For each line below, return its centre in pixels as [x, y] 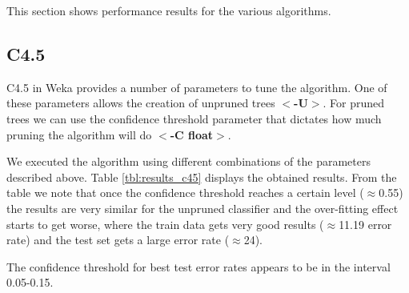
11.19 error [365, 224]
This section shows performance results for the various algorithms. [169, 10]
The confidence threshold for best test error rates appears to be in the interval [198, 266]
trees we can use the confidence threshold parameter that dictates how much [194, 118]
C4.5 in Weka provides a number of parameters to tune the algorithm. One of [197, 87]
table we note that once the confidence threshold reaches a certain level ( [185, 193]
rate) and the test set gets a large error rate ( [118, 240]
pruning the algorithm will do [79, 134]
